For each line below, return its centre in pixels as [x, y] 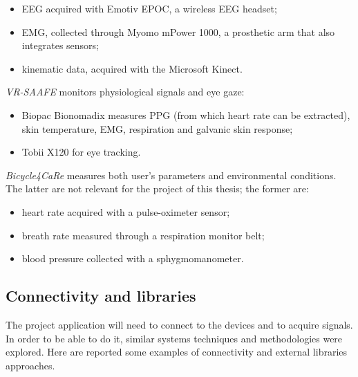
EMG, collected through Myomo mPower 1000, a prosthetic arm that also [178, 31]
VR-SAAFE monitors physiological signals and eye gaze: [125, 92]
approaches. [30, 365]
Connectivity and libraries [101, 296]
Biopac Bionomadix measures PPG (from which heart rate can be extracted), [186, 114]
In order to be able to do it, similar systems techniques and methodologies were [174, 338]
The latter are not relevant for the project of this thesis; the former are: [157, 188]
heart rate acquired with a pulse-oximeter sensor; [126, 211]
